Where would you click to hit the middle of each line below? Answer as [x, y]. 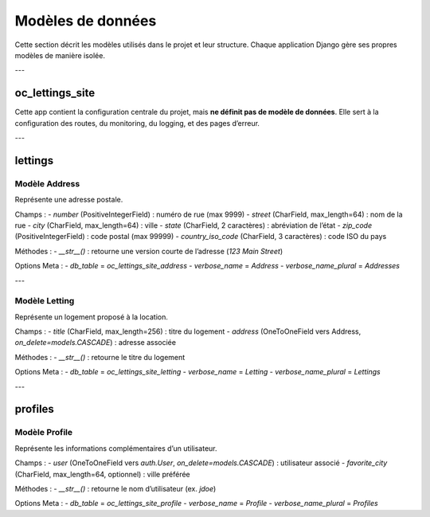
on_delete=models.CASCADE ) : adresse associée [96, 343]
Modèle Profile [44, 433]
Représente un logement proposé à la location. [92, 317]
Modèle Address [47, 183]
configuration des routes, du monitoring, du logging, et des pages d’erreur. [137, 123]
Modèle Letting [45, 301]
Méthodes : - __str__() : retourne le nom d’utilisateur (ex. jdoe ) [115, 488]
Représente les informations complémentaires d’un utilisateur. [116, 448]
